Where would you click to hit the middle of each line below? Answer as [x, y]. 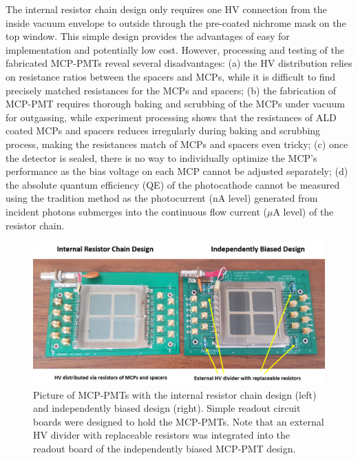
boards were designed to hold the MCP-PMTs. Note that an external [179, 421]
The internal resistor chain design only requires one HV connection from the [166, 9]
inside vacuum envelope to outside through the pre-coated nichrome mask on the [176, 22]
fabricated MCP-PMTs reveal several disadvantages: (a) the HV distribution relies [179, 63]
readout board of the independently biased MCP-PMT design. [165, 448]
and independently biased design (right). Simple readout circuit [167, 408]
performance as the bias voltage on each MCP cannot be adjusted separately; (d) [177, 171]
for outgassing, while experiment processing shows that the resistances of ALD [171, 117]
